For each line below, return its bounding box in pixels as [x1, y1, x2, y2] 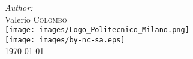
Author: [5, 1, 33, 13]
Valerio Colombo [5, 13, 67, 25]
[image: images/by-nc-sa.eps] [5, 35, 125, 44]
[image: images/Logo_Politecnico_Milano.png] [5, 26, 189, 35]
